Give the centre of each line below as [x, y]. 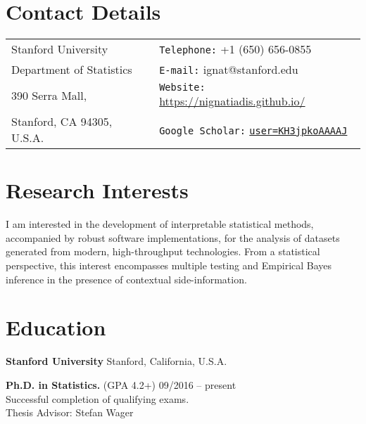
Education [56, 327]
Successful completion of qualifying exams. [97, 398]
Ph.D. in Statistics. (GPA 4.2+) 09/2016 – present [121, 384]
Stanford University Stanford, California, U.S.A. [116, 361]
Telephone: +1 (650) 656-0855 [235, 49]
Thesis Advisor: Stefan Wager [70, 412]
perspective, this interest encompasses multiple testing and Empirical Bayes [169, 265]
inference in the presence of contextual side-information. [126, 279]
